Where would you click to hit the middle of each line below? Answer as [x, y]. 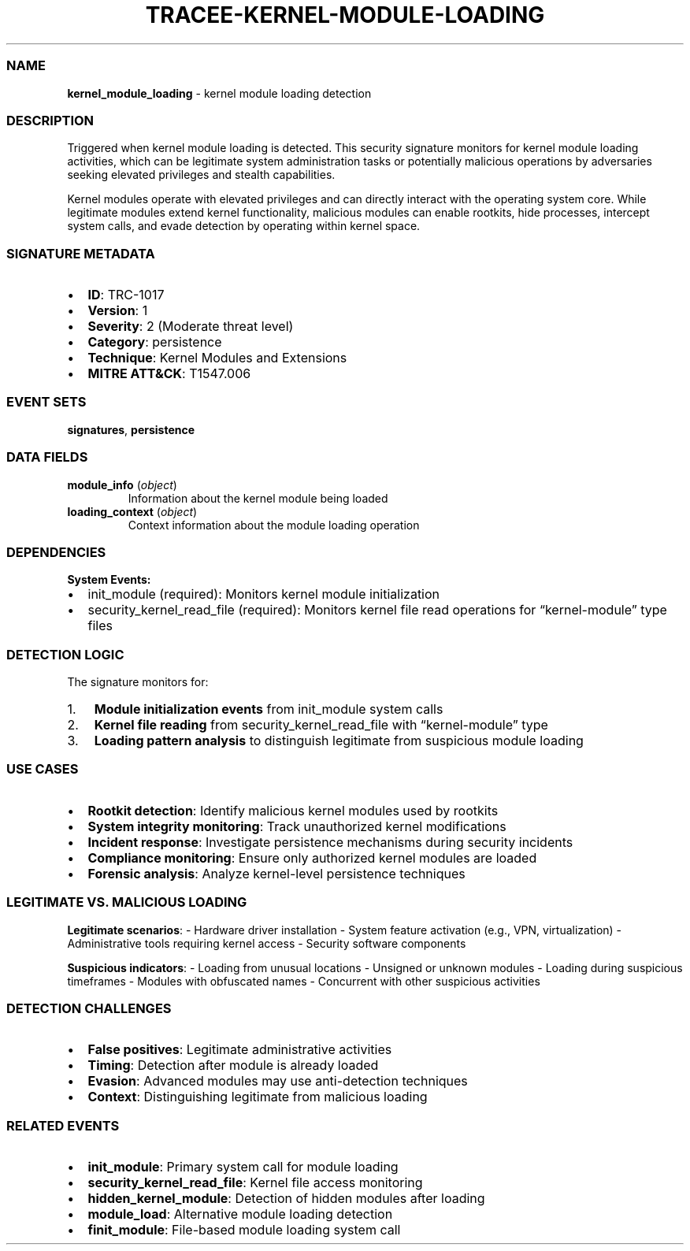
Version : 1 [118, 310]
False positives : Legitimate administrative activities [240, 1050]
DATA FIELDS [47, 457]
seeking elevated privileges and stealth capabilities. [201, 175]
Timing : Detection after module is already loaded [233, 1065]
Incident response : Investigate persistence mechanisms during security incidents [330, 842]
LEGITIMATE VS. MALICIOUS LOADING [127, 902]
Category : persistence [155, 342]
